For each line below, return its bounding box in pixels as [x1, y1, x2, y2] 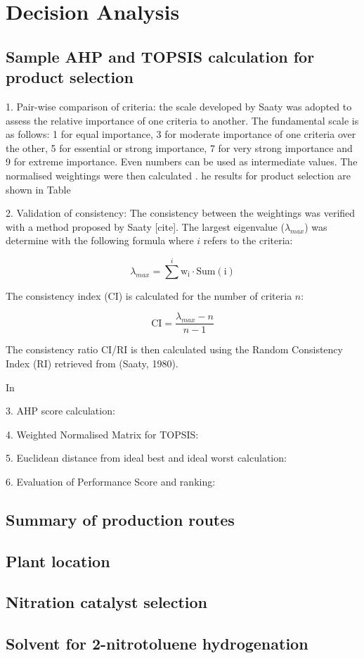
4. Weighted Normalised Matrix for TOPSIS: [6, 426, 199, 441]
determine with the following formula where [6, 233, 194, 248]
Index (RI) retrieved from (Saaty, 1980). [6, 355, 178, 370]
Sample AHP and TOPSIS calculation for [6, 45, 315, 67]
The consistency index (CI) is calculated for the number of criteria [6, 288, 292, 303]
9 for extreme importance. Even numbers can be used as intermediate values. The [6, 154, 358, 169]
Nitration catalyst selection [6, 591, 207, 613]
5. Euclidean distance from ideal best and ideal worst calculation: [6, 450, 287, 465]
